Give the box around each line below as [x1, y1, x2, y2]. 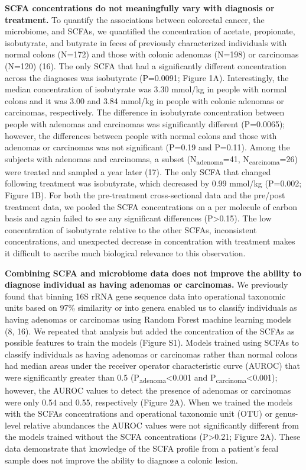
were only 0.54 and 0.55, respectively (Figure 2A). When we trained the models [5, 395, 292, 408]
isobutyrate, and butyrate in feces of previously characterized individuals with [5, 36, 287, 49]
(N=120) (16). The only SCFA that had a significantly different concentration [5, 59, 287, 72]
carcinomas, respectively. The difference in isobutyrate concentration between [5, 106, 285, 118]
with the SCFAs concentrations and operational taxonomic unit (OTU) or [5, 407, 273, 420]
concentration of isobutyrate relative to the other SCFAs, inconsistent [5, 223, 257, 236]
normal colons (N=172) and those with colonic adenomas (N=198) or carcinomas [5, 48, 299, 60]
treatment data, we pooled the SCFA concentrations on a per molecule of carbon [5, 200, 298, 213]
